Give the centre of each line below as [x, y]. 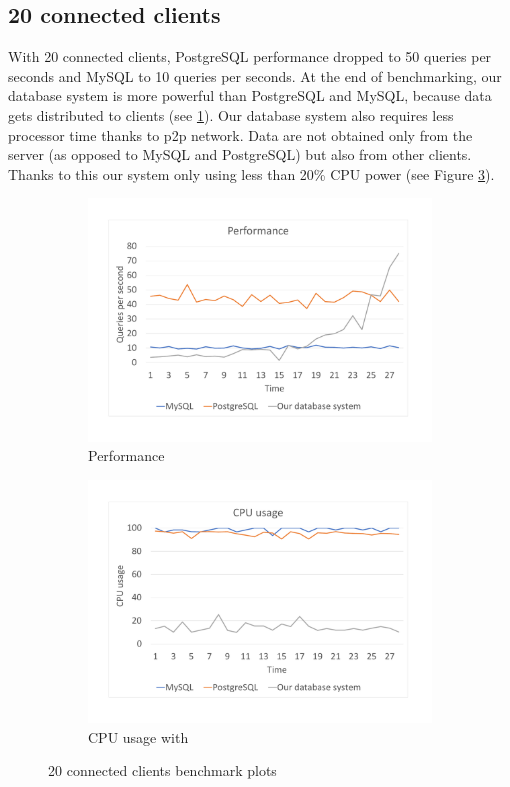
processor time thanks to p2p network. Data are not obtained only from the [240, 134]
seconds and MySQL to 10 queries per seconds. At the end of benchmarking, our [255, 75]
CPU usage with [138, 736]
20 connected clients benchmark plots [162, 770]
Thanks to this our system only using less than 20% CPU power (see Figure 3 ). [251, 173]
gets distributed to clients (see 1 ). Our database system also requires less [231, 114]
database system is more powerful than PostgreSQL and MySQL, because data [250, 95]
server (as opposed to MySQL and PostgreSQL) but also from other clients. [240, 154]
